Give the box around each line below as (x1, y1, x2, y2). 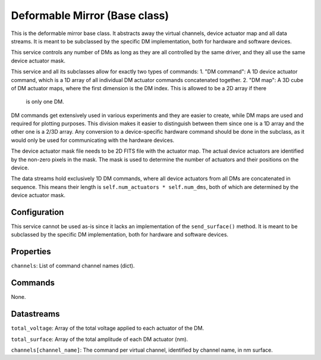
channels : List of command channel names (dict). (11, 262, 135, 270)
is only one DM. (26, 98, 65, 105)
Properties (11, 247, 51, 257)
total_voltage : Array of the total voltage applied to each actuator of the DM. (11, 324, 204, 332)
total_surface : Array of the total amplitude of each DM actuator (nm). (11, 336, 188, 343)
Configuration (11, 207, 64, 217)
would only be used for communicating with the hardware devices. (11, 137, 175, 144)
